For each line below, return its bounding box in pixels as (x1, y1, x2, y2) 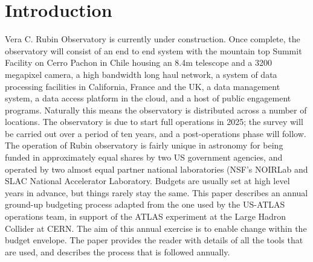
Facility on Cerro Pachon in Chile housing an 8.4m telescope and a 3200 (5, 56, 273, 69)
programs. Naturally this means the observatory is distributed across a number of (5, 103, 307, 116)
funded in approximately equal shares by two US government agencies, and (5, 151, 283, 164)
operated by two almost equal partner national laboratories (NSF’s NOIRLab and (5, 162, 308, 175)
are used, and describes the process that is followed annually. (5, 245, 230, 258)
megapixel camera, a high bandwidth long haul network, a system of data (5, 68, 277, 80)
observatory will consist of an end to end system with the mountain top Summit (5, 44, 302, 57)
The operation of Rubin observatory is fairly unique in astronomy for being (5, 139, 283, 152)
